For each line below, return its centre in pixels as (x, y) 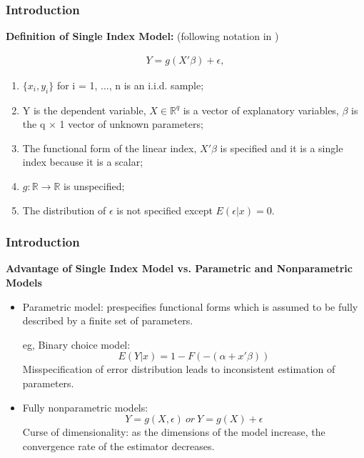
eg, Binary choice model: (76, 344)
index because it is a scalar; (83, 162)
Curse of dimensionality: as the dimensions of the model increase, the (174, 432)
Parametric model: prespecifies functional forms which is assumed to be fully (190, 306)
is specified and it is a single (282, 148)
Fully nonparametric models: (85, 407)
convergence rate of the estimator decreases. (118, 445)
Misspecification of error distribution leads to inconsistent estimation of (179, 369)
